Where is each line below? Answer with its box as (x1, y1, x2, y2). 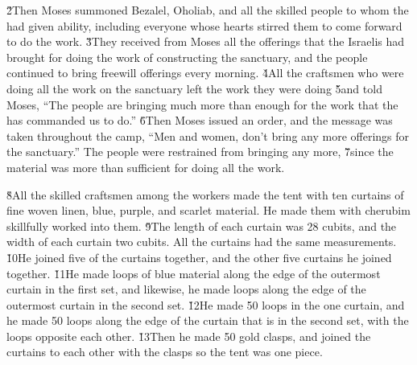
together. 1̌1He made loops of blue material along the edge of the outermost (6, 265, 381, 281)
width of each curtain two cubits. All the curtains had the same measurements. (6, 233, 397, 250)
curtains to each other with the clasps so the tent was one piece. (6, 343, 323, 360)
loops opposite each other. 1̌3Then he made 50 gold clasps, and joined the (6, 327, 371, 344)
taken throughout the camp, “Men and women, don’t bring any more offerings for (6, 127, 410, 144)
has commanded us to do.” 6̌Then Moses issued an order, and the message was (6, 112, 393, 129)
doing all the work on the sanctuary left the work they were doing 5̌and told (6, 80, 382, 96)
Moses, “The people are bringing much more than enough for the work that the (6, 96, 398, 113)
